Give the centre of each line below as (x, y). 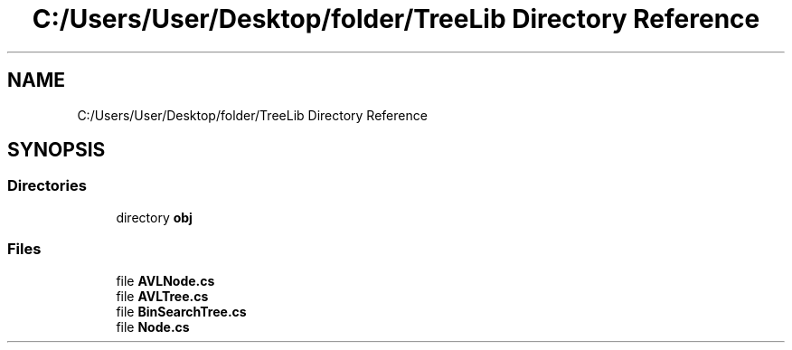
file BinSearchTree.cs (181, 311)
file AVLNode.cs (165, 280)
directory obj (154, 217)
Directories (47, 186)
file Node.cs (153, 326)
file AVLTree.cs (162, 296)
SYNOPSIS (57, 150)
